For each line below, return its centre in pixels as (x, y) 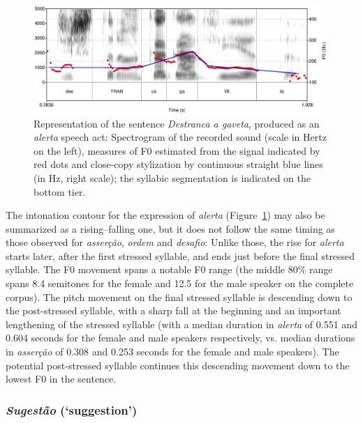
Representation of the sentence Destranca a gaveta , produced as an (177, 123)
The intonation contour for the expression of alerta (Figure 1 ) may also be (165, 215)
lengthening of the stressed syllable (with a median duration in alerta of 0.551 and (181, 324)
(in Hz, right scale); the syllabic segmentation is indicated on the (172, 177)
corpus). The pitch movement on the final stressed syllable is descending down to (179, 297)
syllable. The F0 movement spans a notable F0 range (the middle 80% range (169, 269)
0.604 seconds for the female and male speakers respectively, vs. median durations (180, 338)
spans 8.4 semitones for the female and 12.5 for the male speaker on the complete (180, 283)
